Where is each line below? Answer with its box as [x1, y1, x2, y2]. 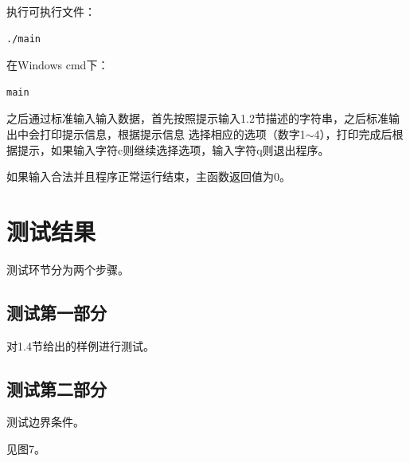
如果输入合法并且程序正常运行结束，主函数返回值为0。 [6, 168, 291, 185]
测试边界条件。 [6, 413, 84, 430]
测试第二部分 [6, 376, 107, 401]
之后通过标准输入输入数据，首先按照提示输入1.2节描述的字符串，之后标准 [6, 110, 389, 127]
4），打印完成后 [314, 125, 392, 142]
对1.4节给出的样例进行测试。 [6, 337, 154, 354]
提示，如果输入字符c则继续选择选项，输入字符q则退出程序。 [17, 141, 330, 158]
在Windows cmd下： [6, 57, 109, 73]
